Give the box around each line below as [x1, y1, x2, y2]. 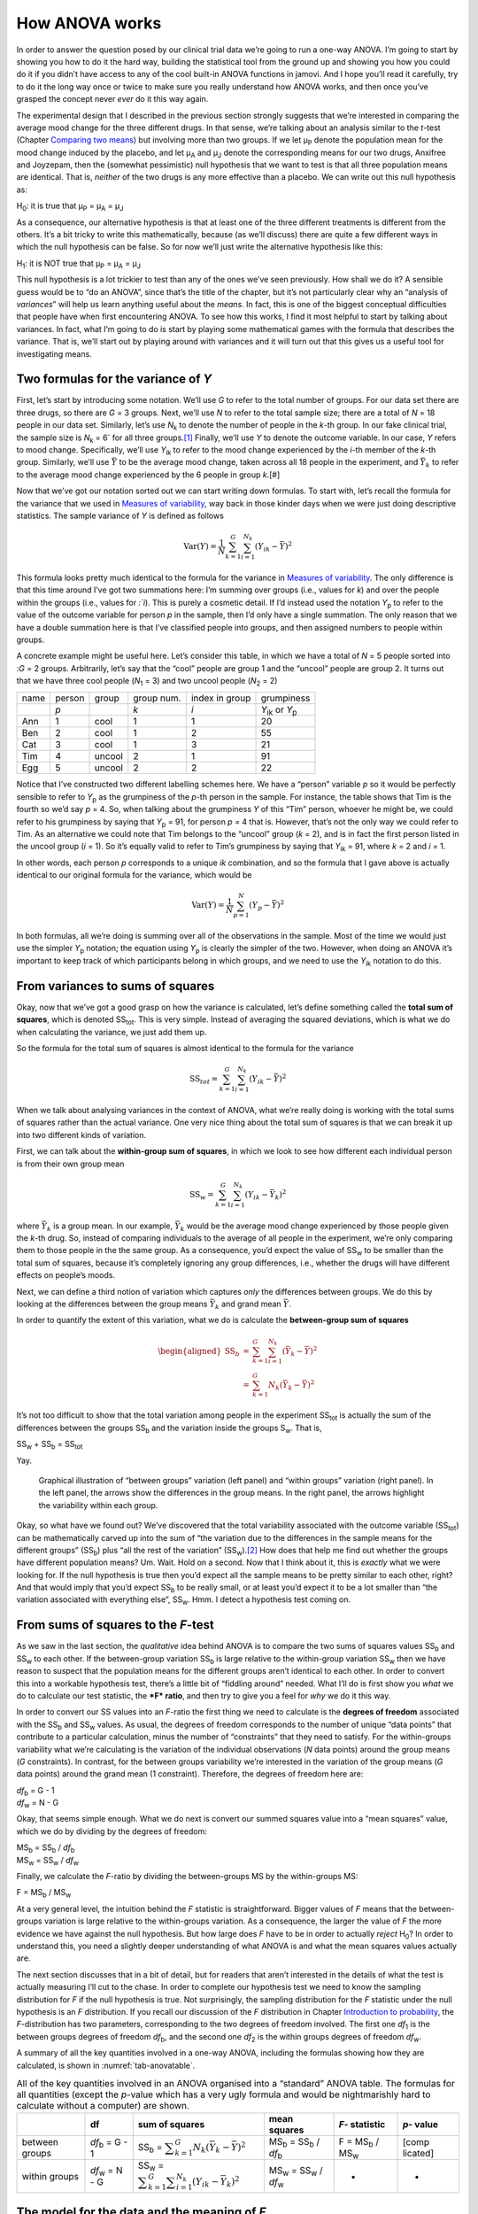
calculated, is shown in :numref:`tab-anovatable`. [16, 2060, 196, 2071]
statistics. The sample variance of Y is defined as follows [16, 510, 225, 521]
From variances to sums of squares [16, 979, 215, 994]
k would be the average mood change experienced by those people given [180, 1220, 449, 1233]
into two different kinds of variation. [16, 1129, 147, 1140]
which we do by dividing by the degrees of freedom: [16, 1825, 208, 1837]
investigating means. [16, 348, 92, 359]
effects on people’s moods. [16, 1270, 115, 1281]
